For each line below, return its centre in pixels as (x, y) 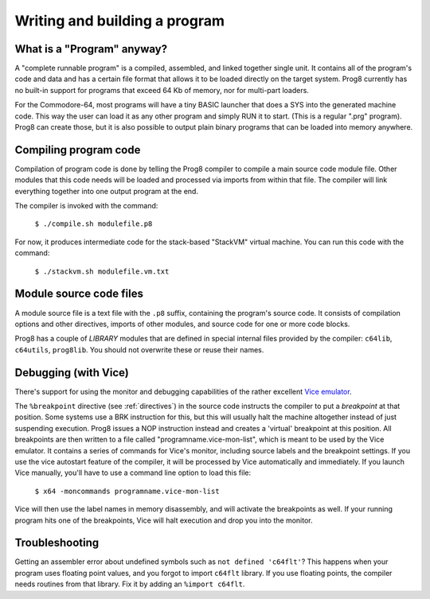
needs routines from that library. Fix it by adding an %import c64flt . (130, 584)
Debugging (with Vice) (72, 373)
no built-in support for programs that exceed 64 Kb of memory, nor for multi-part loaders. (162, 90)
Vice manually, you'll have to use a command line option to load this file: (133, 473)
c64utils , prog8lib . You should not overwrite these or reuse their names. (139, 349)
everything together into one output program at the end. (107, 191)
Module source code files (79, 294)
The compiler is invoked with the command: (86, 206)
